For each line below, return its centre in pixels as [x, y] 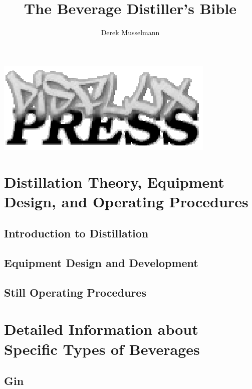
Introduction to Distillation [76, 233]
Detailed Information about [101, 329]
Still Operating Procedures [75, 292]
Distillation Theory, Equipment [114, 181]
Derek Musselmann [130, 32]
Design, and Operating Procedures [126, 201]
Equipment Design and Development [101, 263]
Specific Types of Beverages [102, 349]
